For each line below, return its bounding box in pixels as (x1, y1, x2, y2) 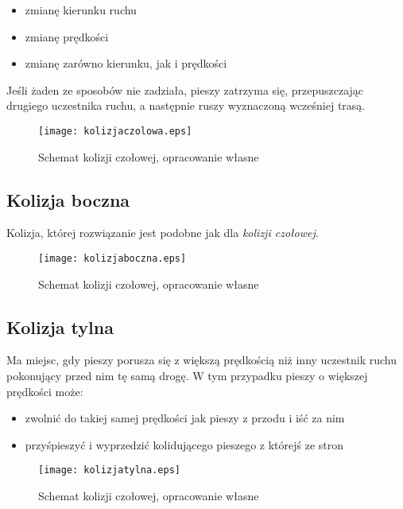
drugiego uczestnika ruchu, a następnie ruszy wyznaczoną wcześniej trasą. (6, 97, 366, 114)
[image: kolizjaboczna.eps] (38, 253, 187, 265)
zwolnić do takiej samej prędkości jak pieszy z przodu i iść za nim (25, 410, 345, 426)
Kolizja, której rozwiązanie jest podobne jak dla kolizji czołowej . (6, 224, 319, 241)
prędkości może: (6, 383, 83, 399)
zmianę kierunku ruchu (25, 2, 137, 17)
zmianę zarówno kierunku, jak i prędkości (25, 55, 227, 72)
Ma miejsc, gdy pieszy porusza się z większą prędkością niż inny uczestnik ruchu (6, 352, 397, 368)
